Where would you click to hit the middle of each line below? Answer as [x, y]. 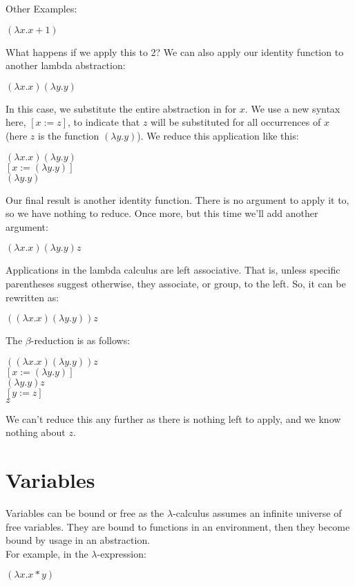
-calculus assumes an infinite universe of [257, 513]
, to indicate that [104, 122]
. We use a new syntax [292, 108]
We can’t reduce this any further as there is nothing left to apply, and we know [173, 418]
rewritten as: [32, 297]
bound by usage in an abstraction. [78, 540]
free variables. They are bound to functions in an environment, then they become [178, 526]
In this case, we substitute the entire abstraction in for [121, 108]
